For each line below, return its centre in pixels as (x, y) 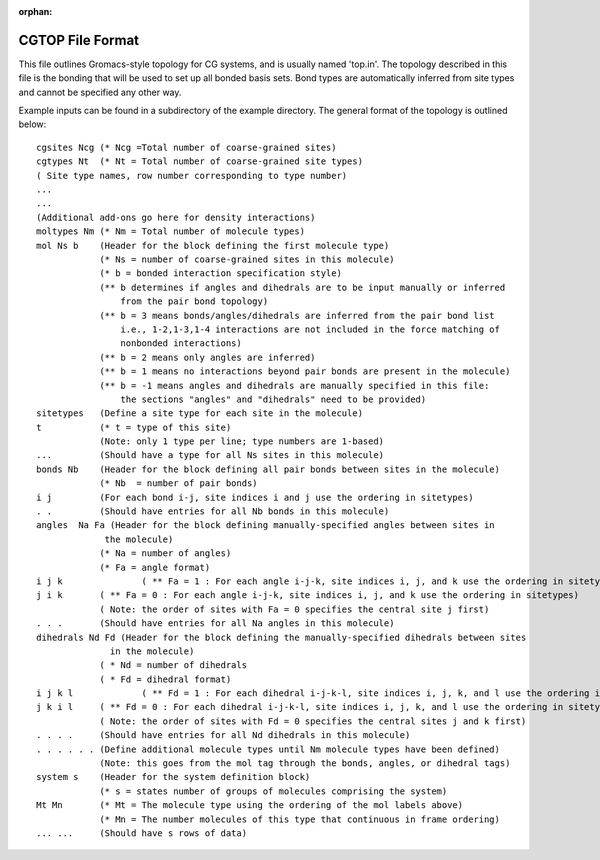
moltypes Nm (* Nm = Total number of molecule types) (170, 231)
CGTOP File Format (79, 40)
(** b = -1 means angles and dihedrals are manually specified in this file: (294, 385)
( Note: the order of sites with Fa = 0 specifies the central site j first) (294, 609)
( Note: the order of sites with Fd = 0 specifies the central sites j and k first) (313, 721)
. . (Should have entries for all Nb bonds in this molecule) (213, 511)
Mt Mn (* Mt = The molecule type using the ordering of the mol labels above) (250, 805)
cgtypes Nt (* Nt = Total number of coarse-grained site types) (200, 161)
